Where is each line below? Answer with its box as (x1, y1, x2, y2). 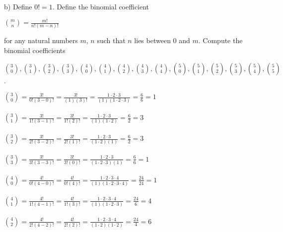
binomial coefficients (4, 45, 66, 56)
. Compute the (198, 35, 243, 46)
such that (97, 35, 126, 46)
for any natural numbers (4, 35, 78, 46)
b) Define (4, 1, 32, 11)
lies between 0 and (134, 35, 190, 46)
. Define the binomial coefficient (52, 1, 149, 11)
